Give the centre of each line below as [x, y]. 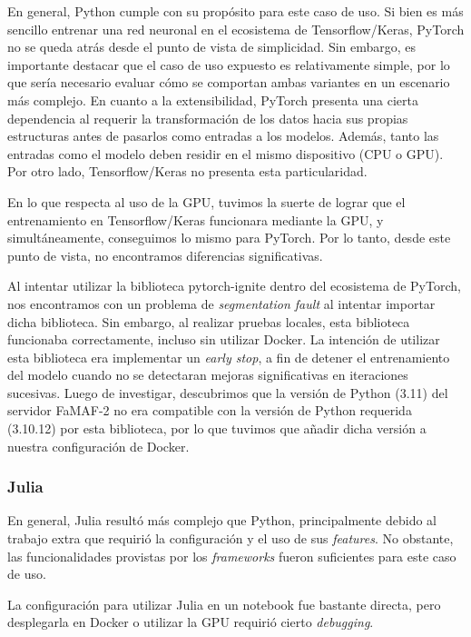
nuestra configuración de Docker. [98, 446]
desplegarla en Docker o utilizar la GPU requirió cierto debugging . [191, 622]
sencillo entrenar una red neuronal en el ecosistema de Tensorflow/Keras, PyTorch [236, 29]
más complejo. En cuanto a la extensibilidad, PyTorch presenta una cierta [213, 100]
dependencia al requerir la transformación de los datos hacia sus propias [208, 118]
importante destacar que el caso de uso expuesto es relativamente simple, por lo [229, 64]
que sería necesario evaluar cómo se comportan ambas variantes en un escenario [229, 82]
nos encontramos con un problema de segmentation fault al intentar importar [221, 303]
